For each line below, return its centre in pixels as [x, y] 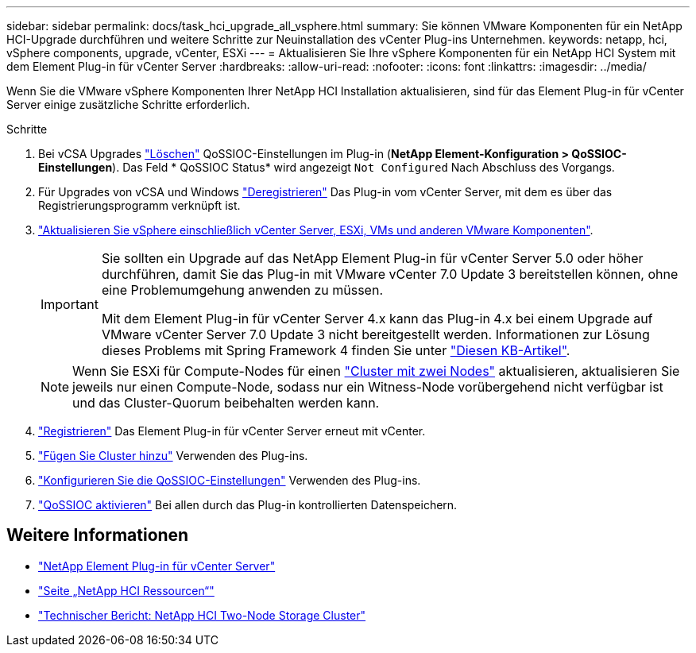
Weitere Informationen [98, 535]
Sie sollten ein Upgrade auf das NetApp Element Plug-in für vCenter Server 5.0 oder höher [372, 258]
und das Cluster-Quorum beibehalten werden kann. [226, 403]
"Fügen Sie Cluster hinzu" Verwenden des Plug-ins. [173, 456]
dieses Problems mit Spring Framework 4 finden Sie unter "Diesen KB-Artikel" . [336, 350]
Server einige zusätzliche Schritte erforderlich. [128, 104]
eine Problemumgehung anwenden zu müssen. [242, 290]
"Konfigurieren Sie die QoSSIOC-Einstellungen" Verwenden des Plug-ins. [230, 480]
